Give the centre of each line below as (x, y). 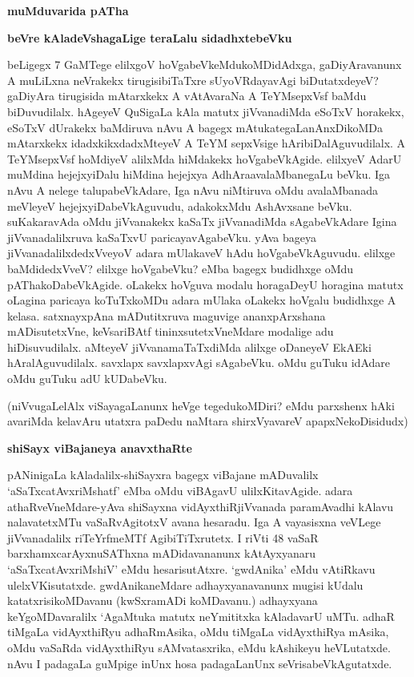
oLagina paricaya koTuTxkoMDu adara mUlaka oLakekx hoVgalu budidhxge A (202, 300)
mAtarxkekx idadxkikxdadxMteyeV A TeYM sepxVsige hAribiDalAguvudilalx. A (207, 143)
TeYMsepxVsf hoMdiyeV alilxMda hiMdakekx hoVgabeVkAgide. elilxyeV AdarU (205, 158)
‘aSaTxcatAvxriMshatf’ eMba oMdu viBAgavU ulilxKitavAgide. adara (180, 491)
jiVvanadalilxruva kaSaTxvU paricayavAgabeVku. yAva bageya (162, 237)
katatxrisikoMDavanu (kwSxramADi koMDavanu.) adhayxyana (163, 600)
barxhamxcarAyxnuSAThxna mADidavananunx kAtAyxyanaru (162, 553)
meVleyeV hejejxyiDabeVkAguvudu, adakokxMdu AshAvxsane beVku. (180, 206)
